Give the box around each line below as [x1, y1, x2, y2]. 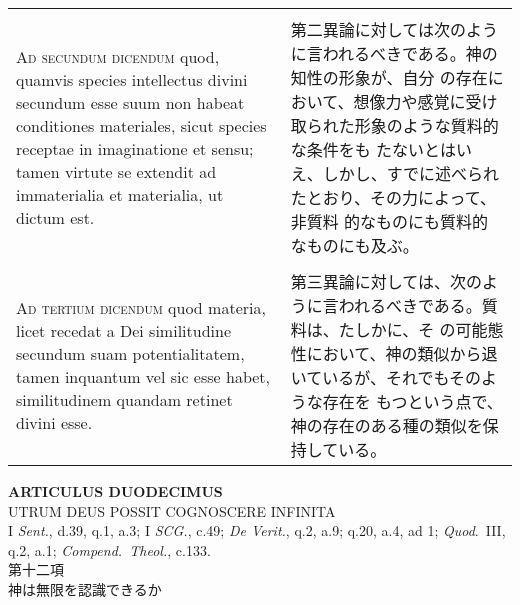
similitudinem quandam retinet [16, 388, 233, 411]
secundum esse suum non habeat [16, 91, 245, 114]
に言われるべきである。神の [290, 42, 498, 65]
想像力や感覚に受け [353, 90, 498, 113]
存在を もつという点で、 [322, 390, 503, 413]
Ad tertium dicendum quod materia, [16, 296, 266, 319]
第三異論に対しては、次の [290, 270, 482, 293]
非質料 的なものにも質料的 [290, 210, 489, 233]
